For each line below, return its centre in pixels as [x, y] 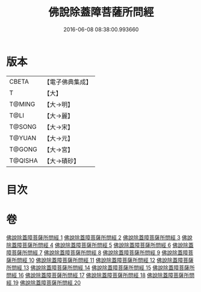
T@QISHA [23, 160]
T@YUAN [23, 138]
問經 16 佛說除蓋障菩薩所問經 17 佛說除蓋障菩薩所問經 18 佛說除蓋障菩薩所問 [100, 275]
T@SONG [23, 126]
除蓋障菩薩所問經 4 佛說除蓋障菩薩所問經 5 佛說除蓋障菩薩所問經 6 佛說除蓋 [100, 245]
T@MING [22, 104]
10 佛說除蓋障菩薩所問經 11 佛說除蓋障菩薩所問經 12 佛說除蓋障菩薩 [111, 260]
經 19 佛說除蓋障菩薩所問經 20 [44, 282]
